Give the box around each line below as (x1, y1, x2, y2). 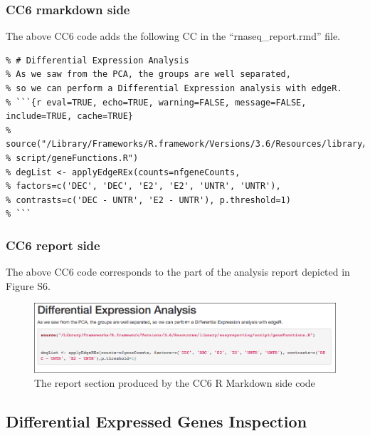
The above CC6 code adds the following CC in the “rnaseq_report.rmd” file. (6, 28, 341, 43)
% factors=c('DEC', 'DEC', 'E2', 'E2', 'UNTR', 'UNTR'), (6, 181, 281, 192)
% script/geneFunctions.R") (6, 152, 139, 163)
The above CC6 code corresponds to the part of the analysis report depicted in (6, 264, 350, 279)
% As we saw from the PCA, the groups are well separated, (6, 69, 291, 80)
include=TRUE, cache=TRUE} (6, 111, 133, 122)
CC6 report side (6, 236, 100, 254)
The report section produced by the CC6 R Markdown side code (34, 375, 315, 390)
